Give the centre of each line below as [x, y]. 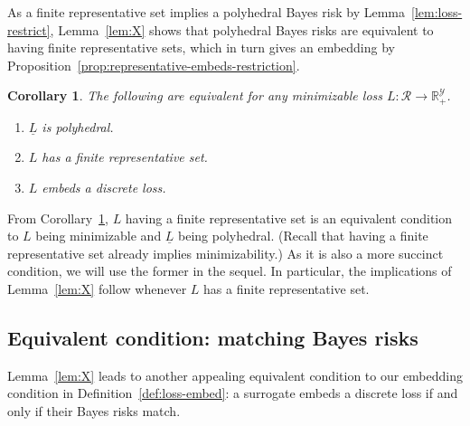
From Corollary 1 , [58, 218]
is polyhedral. [78, 126]
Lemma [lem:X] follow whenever [97, 288]
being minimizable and [99, 236]
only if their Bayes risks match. [94, 410]
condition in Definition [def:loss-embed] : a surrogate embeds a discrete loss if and [233, 393]
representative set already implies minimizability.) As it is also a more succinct [226, 253]
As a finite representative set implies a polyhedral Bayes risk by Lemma [207, 12]
